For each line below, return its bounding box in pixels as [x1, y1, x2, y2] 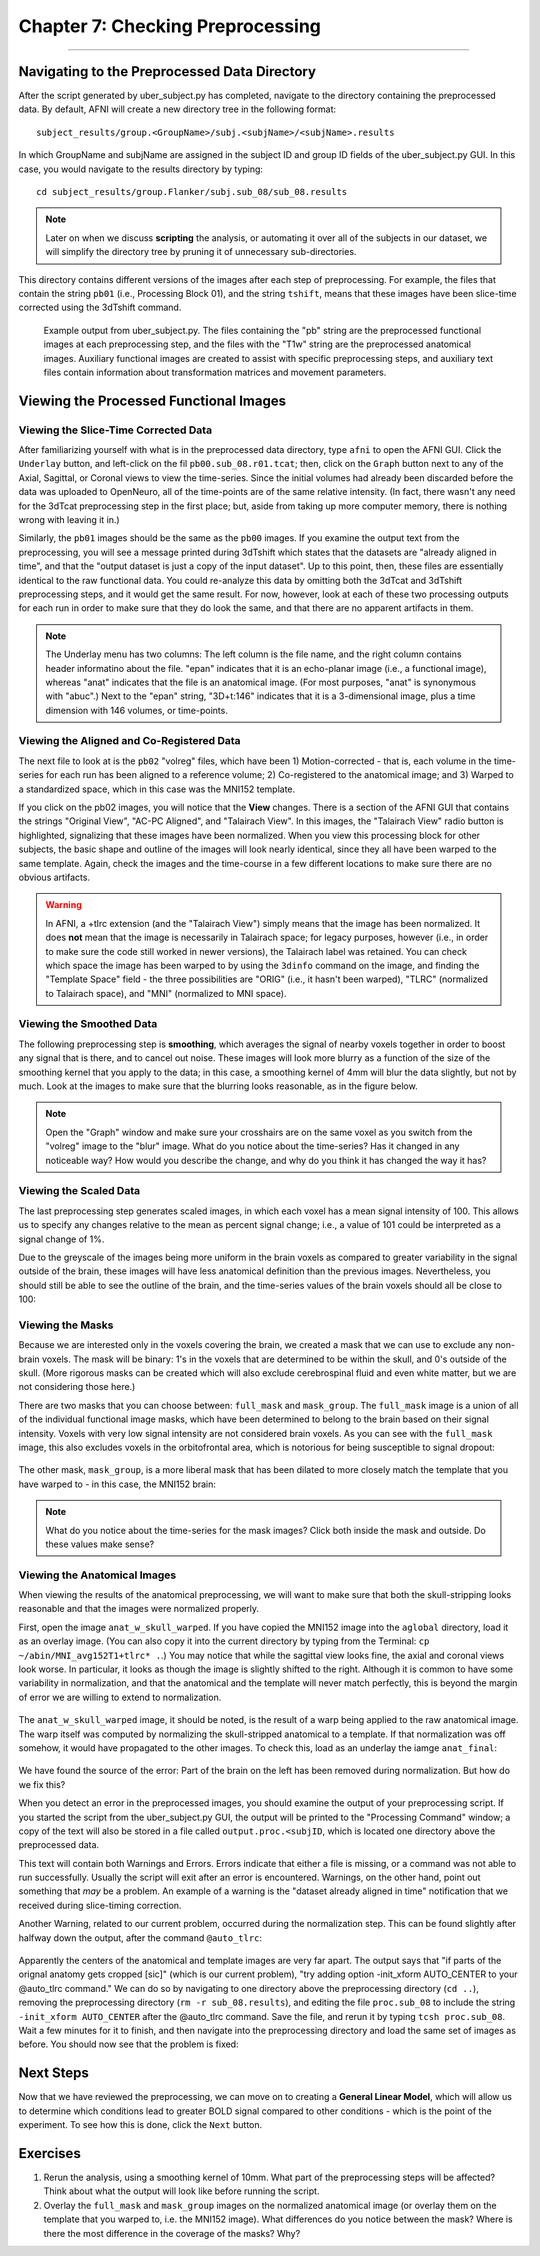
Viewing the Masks [18, 1318, 114, 1332]
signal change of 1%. [18, 1233, 105, 1245]
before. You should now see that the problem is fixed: [18, 2038, 239, 2050]
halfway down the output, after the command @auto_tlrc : [18, 1931, 263, 1944]
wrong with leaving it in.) [18, 514, 120, 526]
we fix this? [18, 1778, 66, 1790]
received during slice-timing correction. [18, 1899, 182, 1911]
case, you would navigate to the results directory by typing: [18, 163, 264, 175]
